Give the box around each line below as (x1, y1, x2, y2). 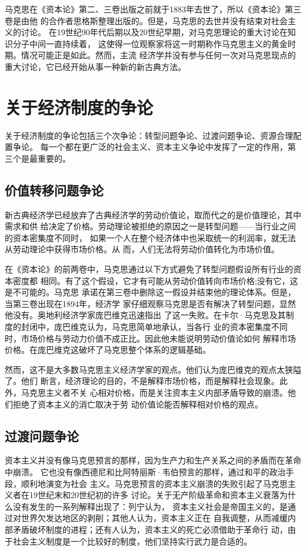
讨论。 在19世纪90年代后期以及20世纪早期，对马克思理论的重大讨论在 (21, 26, 288, 38)
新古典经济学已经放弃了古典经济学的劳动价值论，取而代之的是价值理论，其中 (5, 208, 301, 221)
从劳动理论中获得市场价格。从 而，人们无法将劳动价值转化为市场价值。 (5, 243, 280, 255)
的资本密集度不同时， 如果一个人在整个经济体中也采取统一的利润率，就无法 (5, 231, 296, 243)
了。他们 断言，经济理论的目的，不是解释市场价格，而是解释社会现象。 (5, 375, 280, 387)
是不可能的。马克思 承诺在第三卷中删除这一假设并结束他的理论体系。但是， (5, 286, 296, 298)
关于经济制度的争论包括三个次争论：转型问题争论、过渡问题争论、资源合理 (5, 129, 293, 141)
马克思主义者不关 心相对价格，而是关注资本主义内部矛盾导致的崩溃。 (21, 386, 288, 398)
